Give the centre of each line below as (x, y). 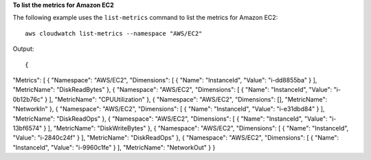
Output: (23, 49)
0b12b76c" (28, 99)
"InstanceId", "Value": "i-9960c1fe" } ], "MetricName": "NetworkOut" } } (114, 147)
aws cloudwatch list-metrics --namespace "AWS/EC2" (114, 33)
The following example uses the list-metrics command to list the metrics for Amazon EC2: (145, 18)
